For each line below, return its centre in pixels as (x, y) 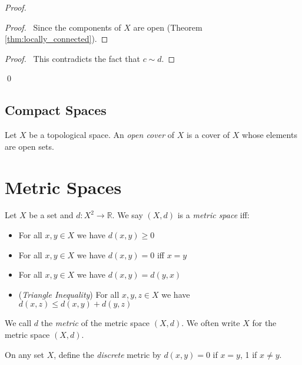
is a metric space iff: (213, 215)
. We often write (211, 323)
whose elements (270, 135)
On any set (24, 354)
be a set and (51, 215)
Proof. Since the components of (63, 27)
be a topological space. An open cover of (102, 135)
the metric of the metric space (95, 323)
